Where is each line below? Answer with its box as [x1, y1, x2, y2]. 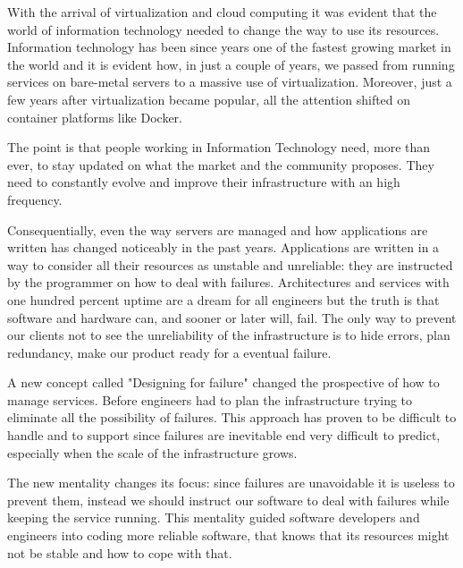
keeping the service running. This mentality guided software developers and [7, 508, 420, 527]
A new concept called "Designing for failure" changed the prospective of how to [7, 373, 440, 392]
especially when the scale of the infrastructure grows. [7, 443, 298, 462]
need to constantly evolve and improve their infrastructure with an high [7, 173, 400, 191]
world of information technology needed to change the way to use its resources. [7, 20, 440, 38]
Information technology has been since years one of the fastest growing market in [7, 38, 451, 56]
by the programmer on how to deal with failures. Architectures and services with [7, 273, 450, 292]
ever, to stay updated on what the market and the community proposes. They [7, 155, 434, 174]
